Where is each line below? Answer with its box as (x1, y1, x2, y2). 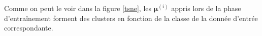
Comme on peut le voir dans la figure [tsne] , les (4, 3, 152, 13)
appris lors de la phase (171, 3, 241, 13)
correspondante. (4, 22, 53, 33)
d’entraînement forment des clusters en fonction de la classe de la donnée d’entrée (4, 12, 258, 23)
